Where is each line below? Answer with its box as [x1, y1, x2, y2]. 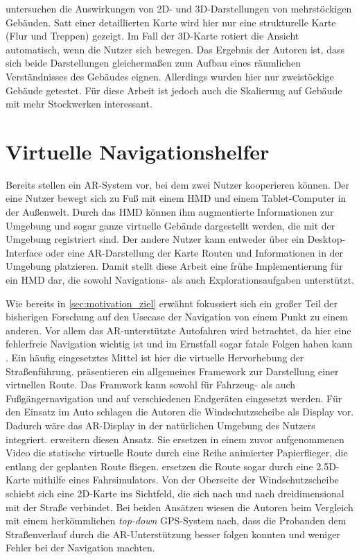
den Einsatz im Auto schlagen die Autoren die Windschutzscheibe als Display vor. [6, 404, 354, 419]
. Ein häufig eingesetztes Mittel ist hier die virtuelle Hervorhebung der [6, 350, 304, 364]
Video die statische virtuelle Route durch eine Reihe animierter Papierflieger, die [6, 445, 348, 460]
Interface [6, 245, 43, 259]
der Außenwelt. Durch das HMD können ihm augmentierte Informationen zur [6, 205, 334, 219]
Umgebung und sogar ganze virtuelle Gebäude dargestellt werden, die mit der [6, 218, 335, 232]
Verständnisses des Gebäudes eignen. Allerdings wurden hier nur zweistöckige [6, 69, 334, 83]
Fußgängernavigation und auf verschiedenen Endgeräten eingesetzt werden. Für [6, 390, 342, 405]
